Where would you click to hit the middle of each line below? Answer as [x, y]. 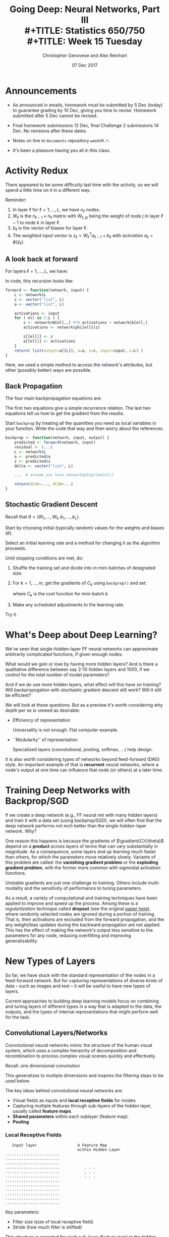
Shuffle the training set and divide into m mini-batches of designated [84, 568]
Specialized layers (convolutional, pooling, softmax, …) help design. [82, 750]
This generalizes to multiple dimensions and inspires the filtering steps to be [84, 1075]
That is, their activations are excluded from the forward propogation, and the [85, 920]
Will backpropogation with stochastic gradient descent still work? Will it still [83, 690]
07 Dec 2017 [85, 65]
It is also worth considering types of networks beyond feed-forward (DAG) [82, 759]
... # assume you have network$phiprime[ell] [64, 475]
